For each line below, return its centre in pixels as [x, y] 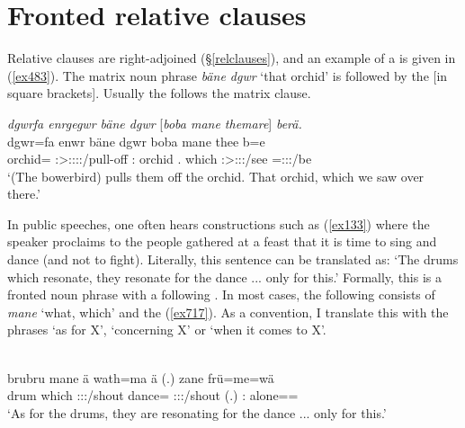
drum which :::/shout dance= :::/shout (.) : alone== [153, 395]
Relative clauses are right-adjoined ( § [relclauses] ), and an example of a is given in [232, 58]
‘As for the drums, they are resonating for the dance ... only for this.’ [197, 412]
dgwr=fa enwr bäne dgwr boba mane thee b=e [136, 141]
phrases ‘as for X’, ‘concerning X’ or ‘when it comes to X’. [167, 330]
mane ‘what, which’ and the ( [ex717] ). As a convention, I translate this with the [228, 312]
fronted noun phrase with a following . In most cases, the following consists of [221, 294]
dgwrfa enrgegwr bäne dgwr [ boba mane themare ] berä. [155, 123]
